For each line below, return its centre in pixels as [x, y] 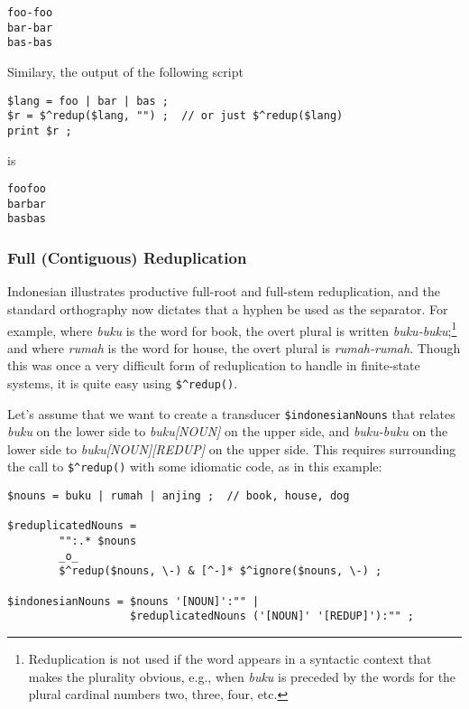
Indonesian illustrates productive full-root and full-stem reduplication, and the [224, 291]
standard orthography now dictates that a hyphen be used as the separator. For [228, 308]
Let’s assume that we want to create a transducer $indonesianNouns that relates [231, 413]
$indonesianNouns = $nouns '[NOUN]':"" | [133, 601]
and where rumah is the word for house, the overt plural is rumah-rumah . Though [234, 347]
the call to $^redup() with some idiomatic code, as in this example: [195, 466]
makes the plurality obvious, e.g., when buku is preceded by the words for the [242, 676]
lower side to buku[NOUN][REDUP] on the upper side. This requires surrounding [232, 448]
